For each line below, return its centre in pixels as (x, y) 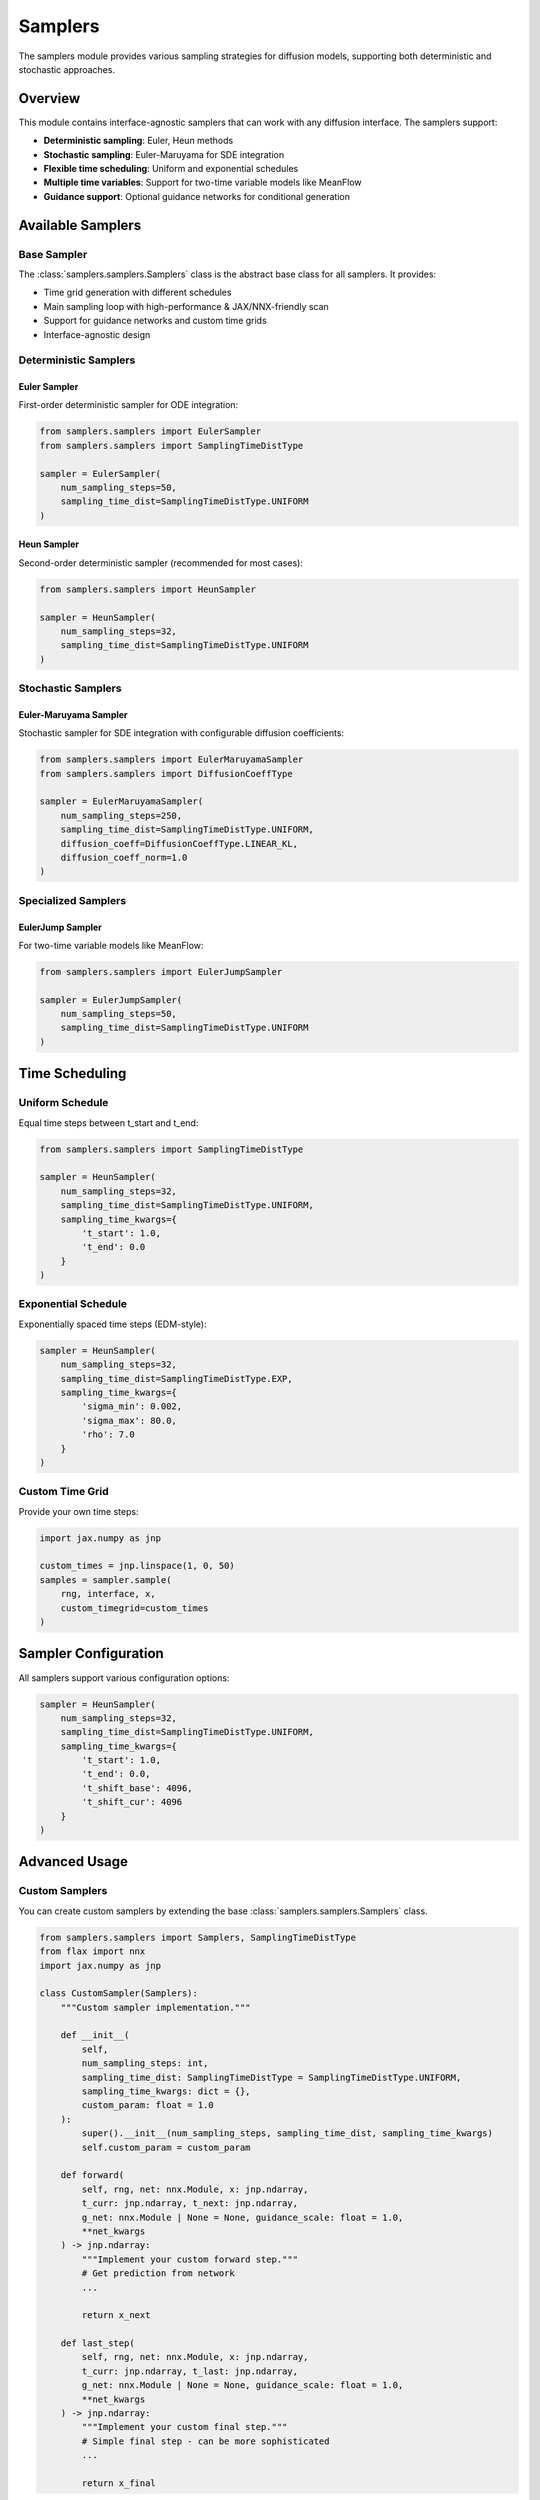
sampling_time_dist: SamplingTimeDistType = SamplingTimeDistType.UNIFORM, (271, 2077)
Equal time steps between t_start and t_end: (108, 1122)
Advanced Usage (73, 1861)
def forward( (92, 2175)
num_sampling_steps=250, (121, 815)
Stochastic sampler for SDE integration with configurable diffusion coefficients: (181, 733)
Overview (49, 98)
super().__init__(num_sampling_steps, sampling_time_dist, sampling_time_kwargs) (287, 2133)
